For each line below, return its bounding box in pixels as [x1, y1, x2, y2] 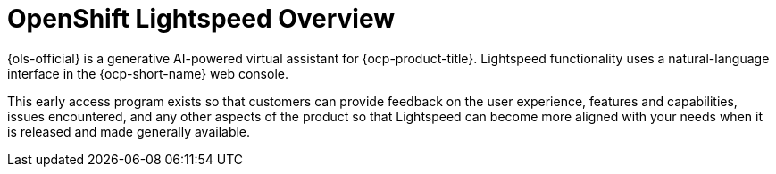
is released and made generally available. [7, 123, 251, 139]
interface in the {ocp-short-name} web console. [7, 65, 288, 81]
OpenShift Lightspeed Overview [7, 4, 396, 34]
